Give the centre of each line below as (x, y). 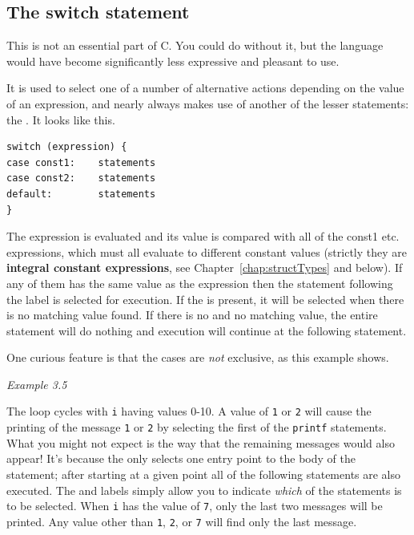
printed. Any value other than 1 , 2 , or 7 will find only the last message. (182, 521)
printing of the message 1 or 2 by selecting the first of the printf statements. (197, 427)
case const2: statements (81, 178)
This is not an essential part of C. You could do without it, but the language (195, 45)
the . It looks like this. (61, 119)
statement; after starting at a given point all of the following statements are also (204, 474)
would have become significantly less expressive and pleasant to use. (173, 61)
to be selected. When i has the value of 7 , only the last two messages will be (195, 506)
